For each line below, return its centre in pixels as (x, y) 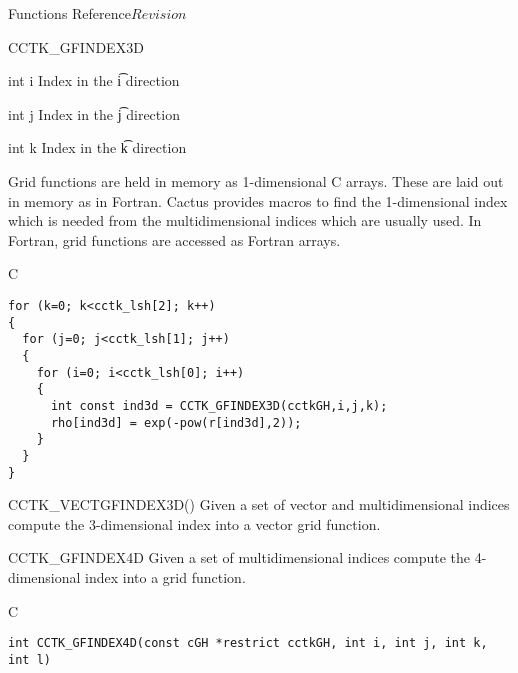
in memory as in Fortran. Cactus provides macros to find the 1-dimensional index (258, 200)
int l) (29, 659)
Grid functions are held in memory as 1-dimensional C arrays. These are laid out (256, 180)
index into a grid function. (165, 576)
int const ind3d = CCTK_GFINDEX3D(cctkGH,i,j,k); (219, 405)
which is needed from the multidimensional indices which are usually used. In (245, 220)
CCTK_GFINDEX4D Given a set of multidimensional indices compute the (239, 557)
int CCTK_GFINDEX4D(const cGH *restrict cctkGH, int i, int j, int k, (248, 643)
